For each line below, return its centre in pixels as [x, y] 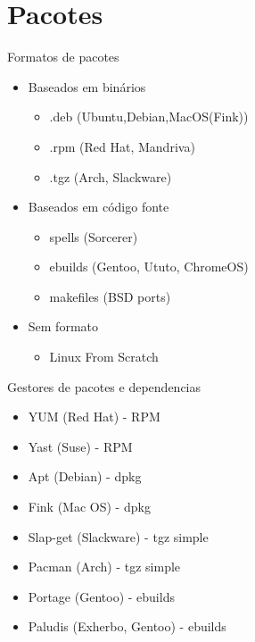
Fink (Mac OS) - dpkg [89, 507]
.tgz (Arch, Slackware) [111, 176]
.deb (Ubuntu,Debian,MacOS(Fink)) [149, 117]
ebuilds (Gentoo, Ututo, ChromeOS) [149, 267]
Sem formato [63, 326]
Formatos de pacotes [63, 57]
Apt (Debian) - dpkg [85, 476]
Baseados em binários [87, 86]
